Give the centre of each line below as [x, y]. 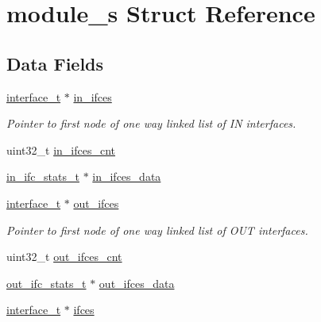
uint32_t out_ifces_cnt [64, 257]
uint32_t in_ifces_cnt [61, 149]
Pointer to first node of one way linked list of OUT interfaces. [157, 230]
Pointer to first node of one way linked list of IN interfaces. [151, 123]
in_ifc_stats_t [43, 176]
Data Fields [55, 63]
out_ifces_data [137, 283]
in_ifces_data [127, 176]
